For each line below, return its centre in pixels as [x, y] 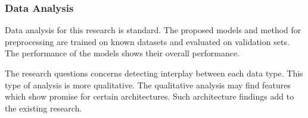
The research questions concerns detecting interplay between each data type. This [154, 73]
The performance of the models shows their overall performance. [122, 53]
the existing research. [43, 108]
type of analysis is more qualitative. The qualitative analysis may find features [148, 84]
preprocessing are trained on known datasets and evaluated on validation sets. [147, 41]
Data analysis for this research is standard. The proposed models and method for [153, 30]
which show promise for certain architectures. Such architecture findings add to [150, 96]
